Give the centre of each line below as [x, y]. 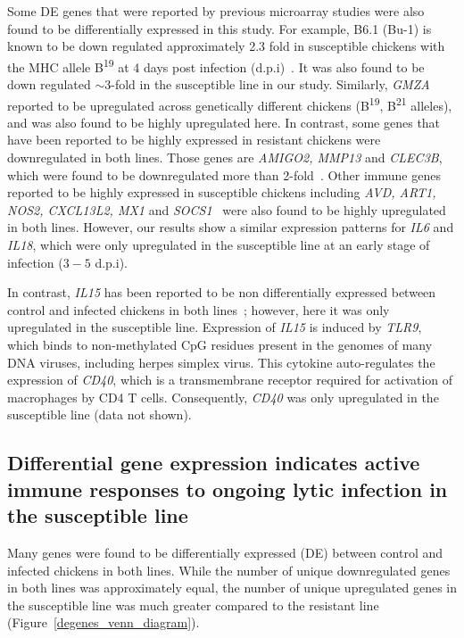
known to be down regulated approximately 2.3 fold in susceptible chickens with [226, 46]
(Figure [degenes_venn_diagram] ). [104, 622]
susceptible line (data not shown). [99, 414]
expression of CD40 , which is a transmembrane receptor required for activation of [230, 380]
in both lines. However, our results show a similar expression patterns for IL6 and [231, 227]
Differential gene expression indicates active [214, 463]
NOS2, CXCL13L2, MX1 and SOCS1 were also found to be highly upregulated [227, 209]
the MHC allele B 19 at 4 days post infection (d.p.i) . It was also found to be [216, 65]
